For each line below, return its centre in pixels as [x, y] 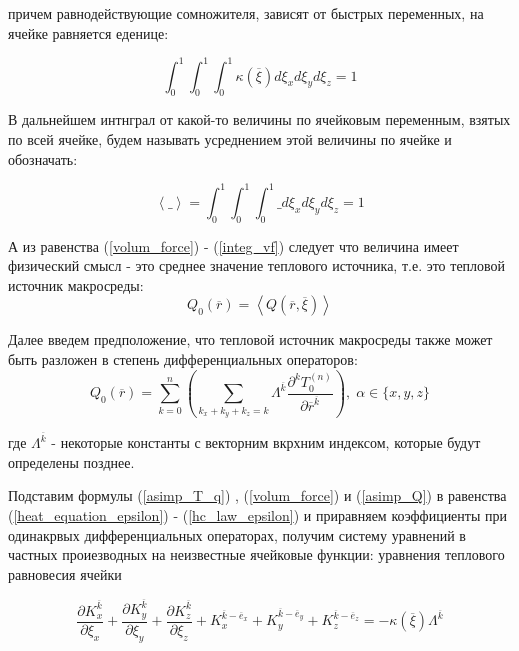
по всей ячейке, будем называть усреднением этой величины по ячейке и [230, 139]
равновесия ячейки [65, 573]
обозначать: [43, 158]
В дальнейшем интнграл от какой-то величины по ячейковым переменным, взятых [259, 119]
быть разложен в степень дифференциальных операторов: [183, 358]
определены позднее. [71, 461]
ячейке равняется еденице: [88, 32]
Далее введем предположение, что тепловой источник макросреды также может [250, 339]
